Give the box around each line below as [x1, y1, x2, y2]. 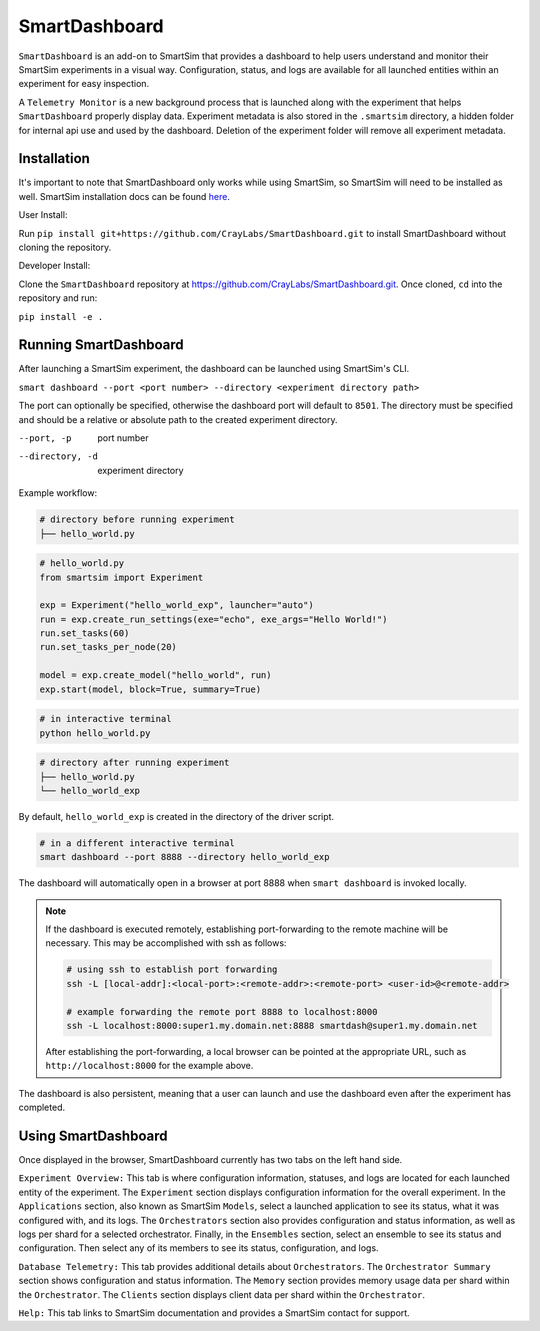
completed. [18, 1101, 65, 1114]
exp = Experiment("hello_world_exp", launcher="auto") [39, 600, 314, 611]
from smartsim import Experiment [39, 571, 204, 583]
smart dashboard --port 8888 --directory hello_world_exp [39, 851, 330, 863]
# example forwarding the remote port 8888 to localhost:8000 [66, 1006, 378, 1017]
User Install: [18, 209, 68, 221]
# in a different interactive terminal [39, 837, 235, 849]
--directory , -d [18, 451, 99, 462]
